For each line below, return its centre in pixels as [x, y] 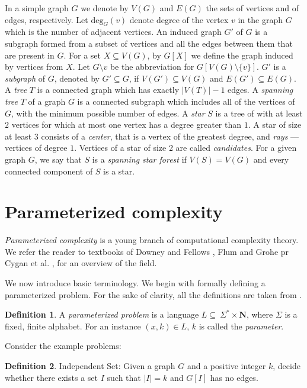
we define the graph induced [242, 55]
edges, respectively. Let [47, 19]
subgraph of [25, 78]
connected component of [49, 171]
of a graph [47, 101]
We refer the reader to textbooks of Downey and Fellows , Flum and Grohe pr [147, 251]
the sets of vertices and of [252, 8]
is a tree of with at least [259, 113]
